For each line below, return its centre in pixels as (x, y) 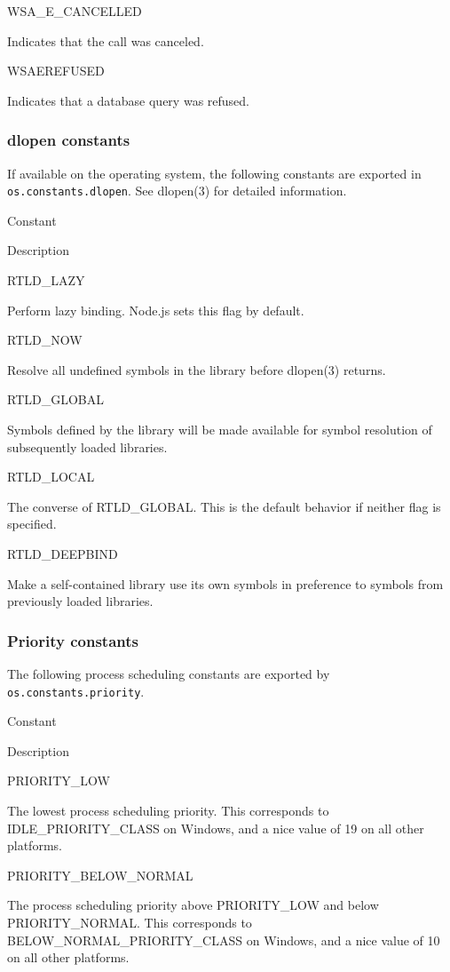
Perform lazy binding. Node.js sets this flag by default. (156, 310)
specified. (32, 524)
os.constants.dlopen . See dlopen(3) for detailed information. (177, 191)
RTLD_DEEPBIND (63, 553)
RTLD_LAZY (46, 280)
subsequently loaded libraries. (87, 446)
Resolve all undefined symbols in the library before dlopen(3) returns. (197, 369)
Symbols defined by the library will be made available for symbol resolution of (220, 429)
